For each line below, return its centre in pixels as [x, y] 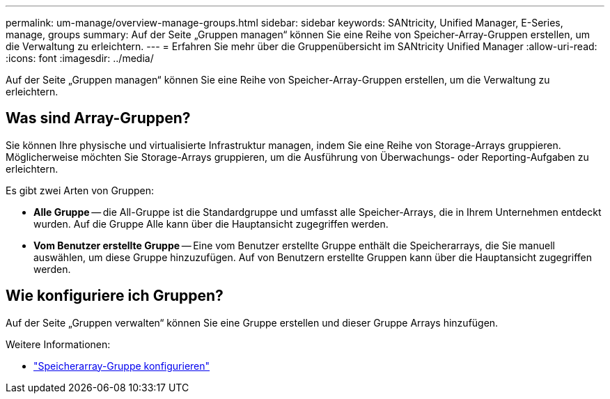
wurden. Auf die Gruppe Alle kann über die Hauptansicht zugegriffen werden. [211, 224]
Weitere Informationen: [58, 344]
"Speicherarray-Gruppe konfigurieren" [122, 366]
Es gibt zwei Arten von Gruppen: [80, 190]
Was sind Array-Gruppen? [98, 118]
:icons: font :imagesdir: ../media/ [80, 58]
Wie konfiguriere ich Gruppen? [115, 296]
